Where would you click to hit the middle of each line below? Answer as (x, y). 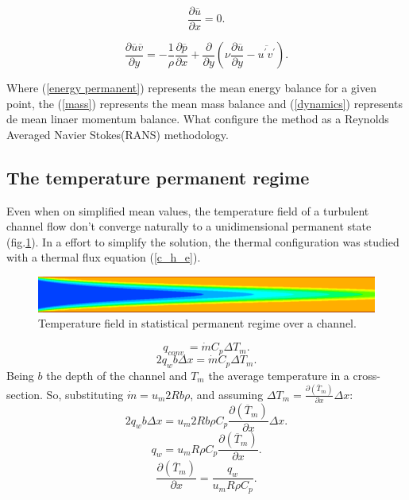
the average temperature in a (279, 375)
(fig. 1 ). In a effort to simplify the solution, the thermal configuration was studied (203, 241)
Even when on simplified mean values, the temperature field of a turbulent (188, 210)
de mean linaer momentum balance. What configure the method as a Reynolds (198, 119)
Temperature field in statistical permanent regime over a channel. (197, 323)
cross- (367, 375)
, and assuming (227, 394)
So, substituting (85, 394)
